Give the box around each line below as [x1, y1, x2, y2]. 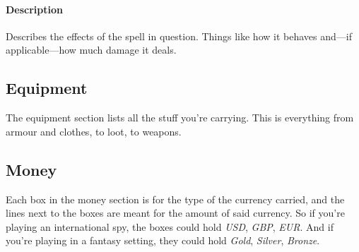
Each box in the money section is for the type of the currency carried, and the [6, 191, 345, 206]
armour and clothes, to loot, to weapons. [6, 124, 182, 138]
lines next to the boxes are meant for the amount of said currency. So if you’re [6, 205, 345, 220]
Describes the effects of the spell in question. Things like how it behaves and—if [6, 28, 352, 43]
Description [6, 1, 64, 16]
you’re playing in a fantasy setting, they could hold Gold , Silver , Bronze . [6, 233, 320, 248]
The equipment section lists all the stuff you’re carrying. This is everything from [6, 110, 354, 125]
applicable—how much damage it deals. [6, 42, 177, 57]
